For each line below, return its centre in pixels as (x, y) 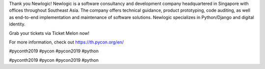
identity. (17, 24)
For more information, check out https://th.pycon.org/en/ (66, 42)
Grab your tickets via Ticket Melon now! (49, 33)
